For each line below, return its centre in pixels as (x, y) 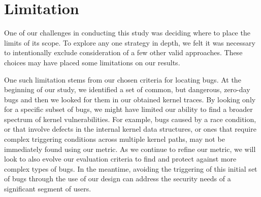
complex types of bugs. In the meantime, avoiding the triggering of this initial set (131, 168)
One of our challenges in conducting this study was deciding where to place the (127, 33)
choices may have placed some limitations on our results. (92, 62)
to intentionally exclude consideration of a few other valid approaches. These (123, 52)
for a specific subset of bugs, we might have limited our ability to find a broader (128, 109)
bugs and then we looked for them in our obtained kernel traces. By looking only (130, 99)
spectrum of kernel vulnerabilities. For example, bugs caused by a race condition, (130, 119)
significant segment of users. (48, 189)
